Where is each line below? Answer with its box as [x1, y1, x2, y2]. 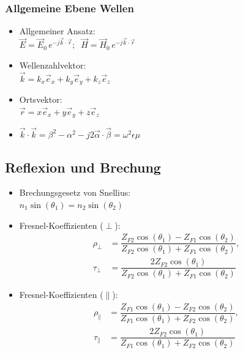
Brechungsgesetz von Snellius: [19, 186, 131, 199]
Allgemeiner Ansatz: [19, 24, 95, 37]
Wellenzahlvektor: [19, 59, 86, 72]
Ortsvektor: [19, 93, 62, 106]
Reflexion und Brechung [5, 157, 161, 176]
